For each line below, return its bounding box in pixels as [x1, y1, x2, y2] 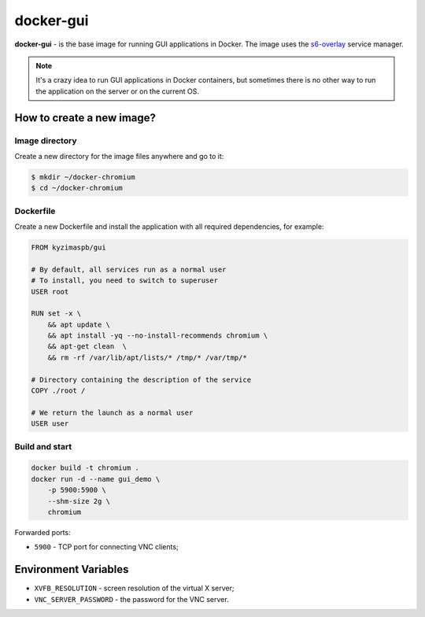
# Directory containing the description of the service [31, 375, 252, 384]
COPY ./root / [31, 386, 86, 395]
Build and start [14, 441, 72, 452]
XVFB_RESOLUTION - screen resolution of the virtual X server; [34, 583, 235, 593]
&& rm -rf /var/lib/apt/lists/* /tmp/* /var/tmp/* [47, 353, 247, 362]
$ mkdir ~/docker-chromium [31, 172, 135, 181]
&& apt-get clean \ [47, 342, 128, 351]
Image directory [14, 135, 77, 146]
